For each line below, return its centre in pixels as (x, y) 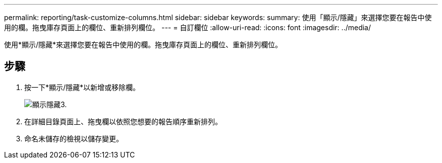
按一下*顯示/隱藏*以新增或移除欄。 (82, 87)
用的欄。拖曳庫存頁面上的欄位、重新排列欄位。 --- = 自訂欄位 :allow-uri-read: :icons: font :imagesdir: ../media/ (188, 27)
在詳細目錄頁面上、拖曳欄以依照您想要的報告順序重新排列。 (123, 121)
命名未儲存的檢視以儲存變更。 (74, 138)
